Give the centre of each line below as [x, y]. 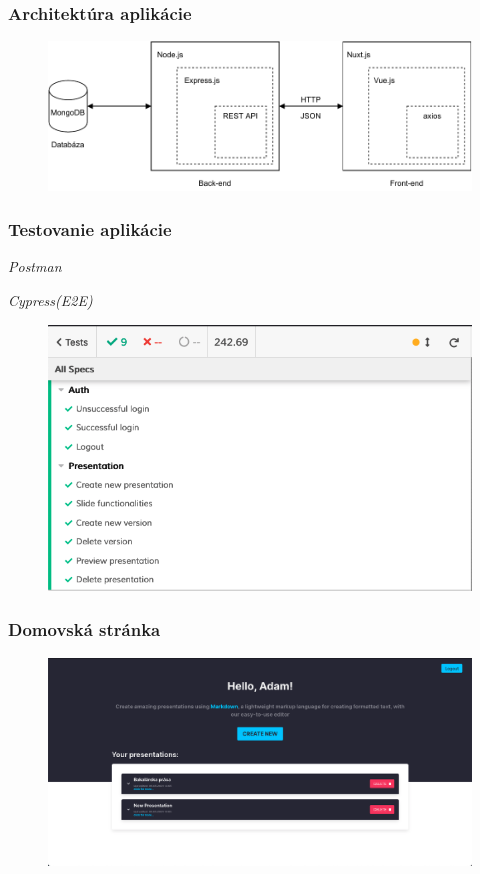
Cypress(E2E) [50, 299]
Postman [35, 266]
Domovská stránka [84, 629]
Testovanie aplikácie [90, 229]
